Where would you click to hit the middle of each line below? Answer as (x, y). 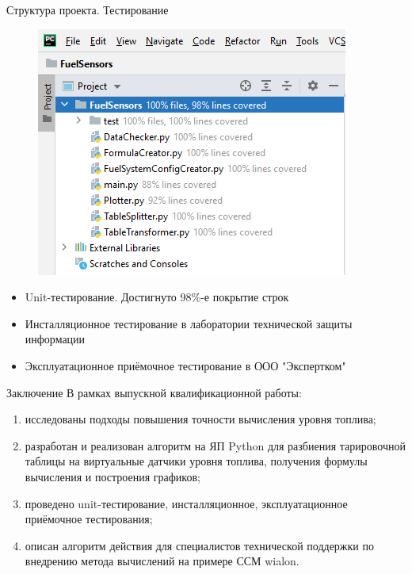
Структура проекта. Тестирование (88, 10)
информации (55, 339)
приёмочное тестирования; (89, 519)
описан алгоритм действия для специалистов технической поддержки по (199, 545)
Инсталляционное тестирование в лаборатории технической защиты (189, 323)
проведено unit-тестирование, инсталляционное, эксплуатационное (186, 503)
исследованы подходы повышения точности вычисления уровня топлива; (200, 419)
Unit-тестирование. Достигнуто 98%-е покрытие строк (157, 297)
